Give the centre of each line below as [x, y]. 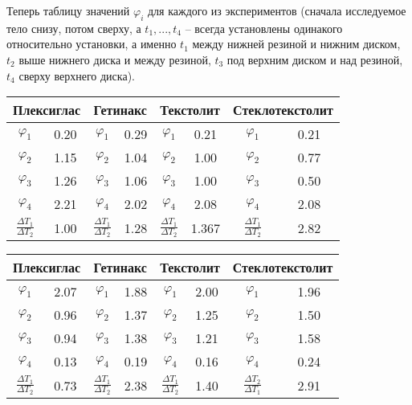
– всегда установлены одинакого [264, 28]
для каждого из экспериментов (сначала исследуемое [277, 10]
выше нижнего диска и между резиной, [115, 59]
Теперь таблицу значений [68, 10]
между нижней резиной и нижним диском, [296, 44]
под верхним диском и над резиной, [315, 59]
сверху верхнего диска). [77, 75]
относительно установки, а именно [92, 44]
